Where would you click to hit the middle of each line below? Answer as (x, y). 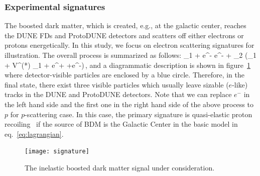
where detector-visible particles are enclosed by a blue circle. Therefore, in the (125, 75)
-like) (240, 84)
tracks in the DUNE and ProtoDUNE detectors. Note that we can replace (118, 94)
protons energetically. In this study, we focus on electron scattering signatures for (129, 45)
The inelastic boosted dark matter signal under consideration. (120, 167)
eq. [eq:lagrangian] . (34, 134)
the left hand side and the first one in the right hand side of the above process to (129, 104)
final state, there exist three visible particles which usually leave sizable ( (117, 84)
